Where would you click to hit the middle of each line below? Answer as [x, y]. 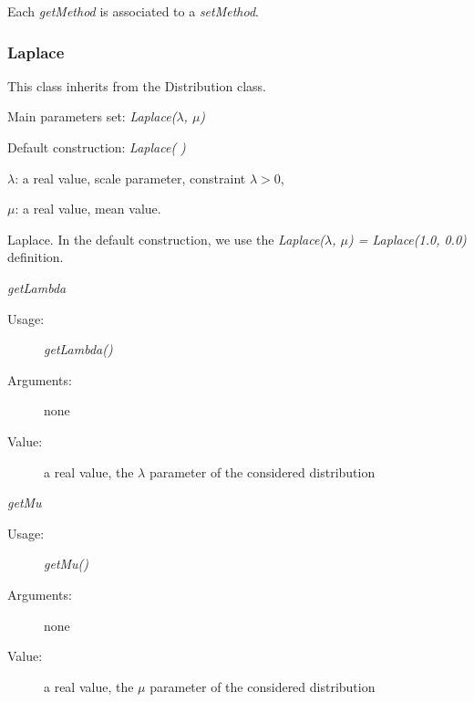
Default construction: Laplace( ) [97, 147]
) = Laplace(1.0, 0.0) [407, 239]
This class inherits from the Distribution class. [137, 85]
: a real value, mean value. [88, 209]
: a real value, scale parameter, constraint [130, 178]
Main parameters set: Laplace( [92, 116]
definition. [36, 257]
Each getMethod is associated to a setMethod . [134, 11]
